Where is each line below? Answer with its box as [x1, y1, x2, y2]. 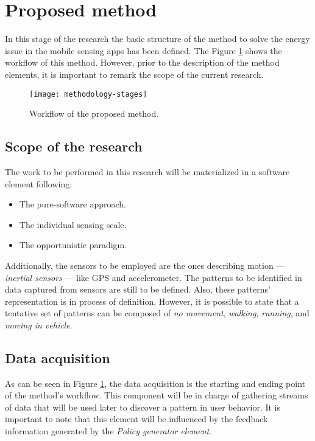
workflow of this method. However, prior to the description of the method [5, 56, 280, 69]
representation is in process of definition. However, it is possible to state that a [5, 294, 299, 307]
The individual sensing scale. [19, 218, 127, 231]
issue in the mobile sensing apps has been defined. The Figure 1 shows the [5, 44, 282, 57]
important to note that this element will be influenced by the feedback [5, 412, 268, 425]
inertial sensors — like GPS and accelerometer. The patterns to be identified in [5, 271, 302, 283]
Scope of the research [5, 137, 143, 156]
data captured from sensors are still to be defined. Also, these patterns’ [5, 283, 271, 296]
